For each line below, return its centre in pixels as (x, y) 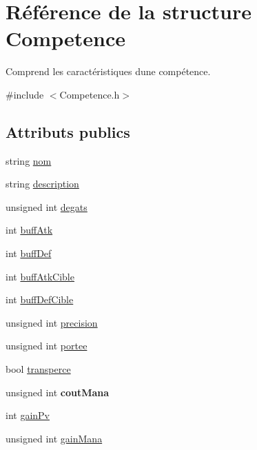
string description (42, 184)
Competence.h (90, 94)
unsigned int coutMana (58, 392)
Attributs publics (68, 131)
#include (25, 94)
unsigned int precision (52, 322)
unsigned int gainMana (54, 438)
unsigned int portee (47, 346)
